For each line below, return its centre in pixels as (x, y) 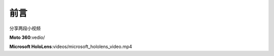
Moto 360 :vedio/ (27, 37)
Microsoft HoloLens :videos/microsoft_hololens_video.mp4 (71, 47)
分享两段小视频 (25, 28)
